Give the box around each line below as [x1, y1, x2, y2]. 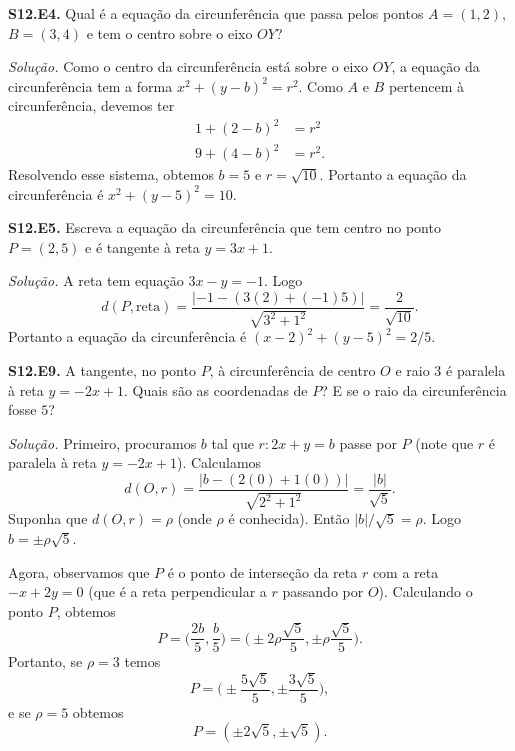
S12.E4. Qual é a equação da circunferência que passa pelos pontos [8, 3, 424, 23]
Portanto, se [8, 651, 83, 672]
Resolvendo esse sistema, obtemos [8, 164, 214, 185]
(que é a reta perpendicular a [88, 581, 267, 602]
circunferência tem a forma [8, 75, 173, 96]
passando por [282, 581, 364, 602]
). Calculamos [177, 452, 262, 473]
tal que [211, 432, 254, 453]
